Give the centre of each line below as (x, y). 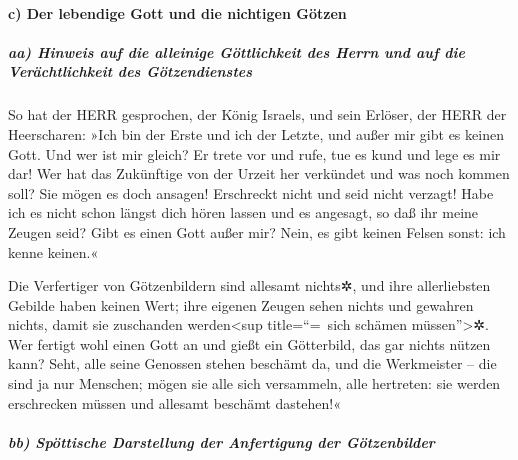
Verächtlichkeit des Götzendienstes (130, 71)
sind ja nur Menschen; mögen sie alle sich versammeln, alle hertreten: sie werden (254, 383)
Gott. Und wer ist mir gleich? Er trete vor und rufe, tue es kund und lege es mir (254, 153)
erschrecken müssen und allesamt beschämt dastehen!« (174, 402)
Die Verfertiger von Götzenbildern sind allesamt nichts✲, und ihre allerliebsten (249, 285)
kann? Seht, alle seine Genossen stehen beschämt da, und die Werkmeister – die (252, 363)
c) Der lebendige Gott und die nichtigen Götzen (177, 12)
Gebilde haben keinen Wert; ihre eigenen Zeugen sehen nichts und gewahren (241, 304)
